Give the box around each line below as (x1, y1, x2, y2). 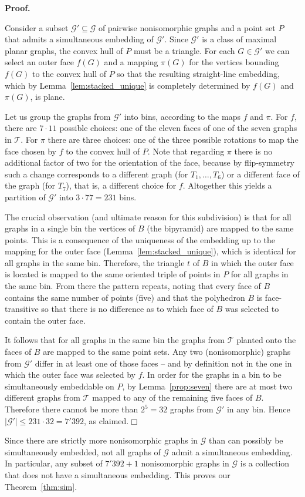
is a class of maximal (202, 33, 277, 45)
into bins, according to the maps (124, 110, 240, 122)
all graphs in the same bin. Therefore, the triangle (5, 256, 185, 268)
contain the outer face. (5, 314, 86, 326)
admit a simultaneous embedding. (171, 445, 293, 458)
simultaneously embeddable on (5, 380, 114, 392)
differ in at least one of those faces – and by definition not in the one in (35, 357, 292, 369)
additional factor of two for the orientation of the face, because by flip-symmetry (5, 156, 294, 169)
